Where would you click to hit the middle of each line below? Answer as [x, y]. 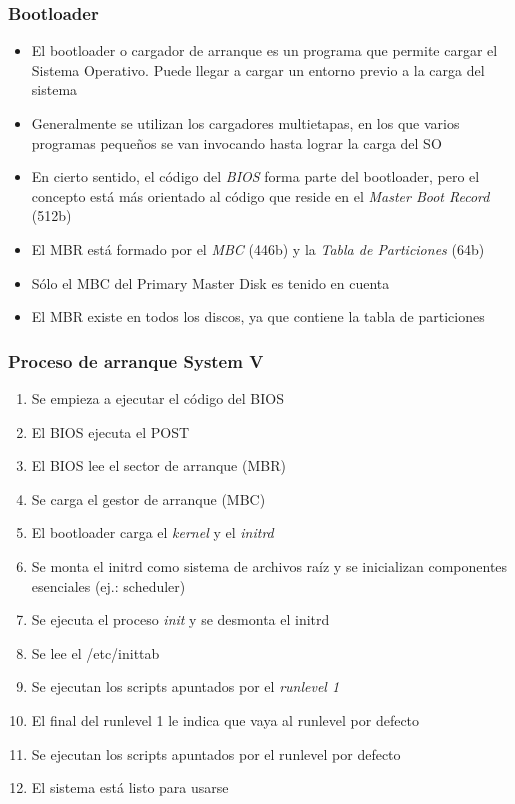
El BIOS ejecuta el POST [110, 431]
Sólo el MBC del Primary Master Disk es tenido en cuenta [210, 282]
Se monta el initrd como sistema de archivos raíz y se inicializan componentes [269, 565]
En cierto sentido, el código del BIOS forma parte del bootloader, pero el [255, 176]
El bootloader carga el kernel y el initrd [152, 532]
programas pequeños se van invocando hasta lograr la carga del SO [236, 142]
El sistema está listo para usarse [130, 787]
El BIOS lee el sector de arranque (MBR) [158, 465]
